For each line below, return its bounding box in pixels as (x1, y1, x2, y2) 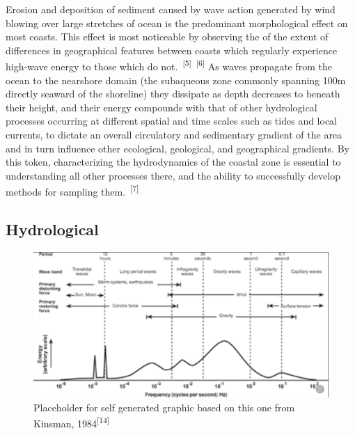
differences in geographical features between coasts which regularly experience (6, 42, 338, 57)
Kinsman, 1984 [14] (33, 414, 110, 430)
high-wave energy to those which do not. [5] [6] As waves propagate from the (6, 57, 333, 74)
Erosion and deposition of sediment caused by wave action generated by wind (6, 2, 336, 16)
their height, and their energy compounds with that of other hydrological (6, 100, 317, 114)
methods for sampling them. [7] (6, 182, 139, 199)
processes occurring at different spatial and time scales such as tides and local (6, 113, 338, 128)
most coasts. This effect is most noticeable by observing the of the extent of (6, 29, 329, 44)
